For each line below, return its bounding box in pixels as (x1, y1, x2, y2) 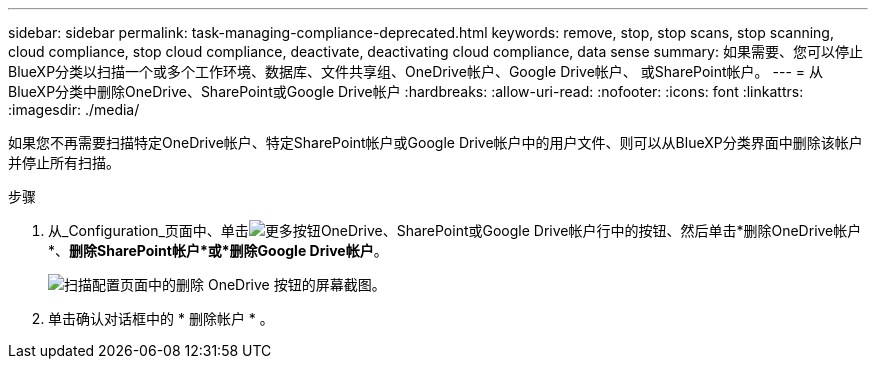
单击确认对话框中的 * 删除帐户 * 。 (48, 310, 274, 327)
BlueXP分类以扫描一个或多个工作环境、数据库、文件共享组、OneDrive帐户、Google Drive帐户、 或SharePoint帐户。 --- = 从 (8, 63, 824, 80)
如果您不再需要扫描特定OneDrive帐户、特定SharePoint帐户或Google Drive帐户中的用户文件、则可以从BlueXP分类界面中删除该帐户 (8, 134, 863, 151)
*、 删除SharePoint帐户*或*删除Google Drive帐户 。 (48, 242, 388, 259)
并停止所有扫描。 (8, 154, 120, 171)
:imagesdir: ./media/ (8, 101, 140, 118)
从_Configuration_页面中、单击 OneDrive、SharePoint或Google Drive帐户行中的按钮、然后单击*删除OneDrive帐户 (48, 222, 862, 239)
